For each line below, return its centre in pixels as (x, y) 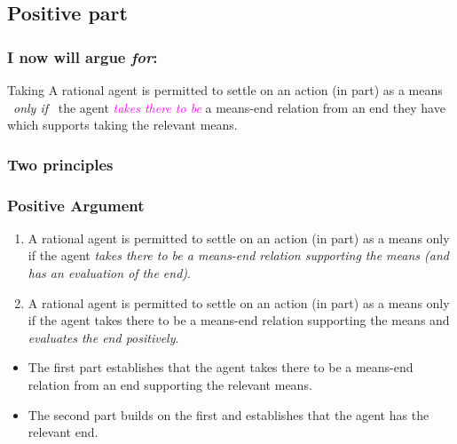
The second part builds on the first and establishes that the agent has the (228, 414)
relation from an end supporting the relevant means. (170, 385)
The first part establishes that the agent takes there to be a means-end (221, 367)
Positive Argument (76, 205)
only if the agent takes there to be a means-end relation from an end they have (229, 107)
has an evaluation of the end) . (109, 273)
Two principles (60, 164)
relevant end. (63, 432)
